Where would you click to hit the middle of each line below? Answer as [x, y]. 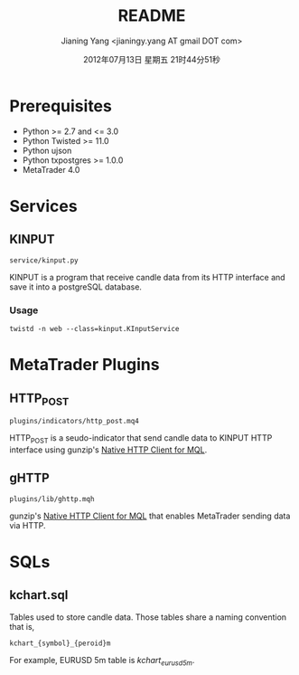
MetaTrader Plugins [84, 365]
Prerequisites [61, 106]
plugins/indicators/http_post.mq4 [75, 422]
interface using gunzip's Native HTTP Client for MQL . [108, 450]
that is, [22, 626]
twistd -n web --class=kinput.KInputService [94, 328]
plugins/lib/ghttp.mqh [52, 499]
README [152, 16]
